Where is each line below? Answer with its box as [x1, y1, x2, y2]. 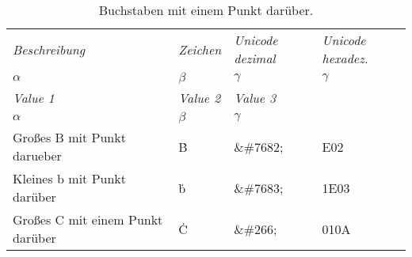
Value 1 [13, 89, 55, 107]
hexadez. [322, 49, 368, 67]
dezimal [234, 49, 276, 67]
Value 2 [178, 89, 221, 107]
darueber [13, 146, 62, 164]
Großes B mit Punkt [13, 128, 126, 146]
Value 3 [234, 89, 277, 107]
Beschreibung [13, 40, 86, 59]
